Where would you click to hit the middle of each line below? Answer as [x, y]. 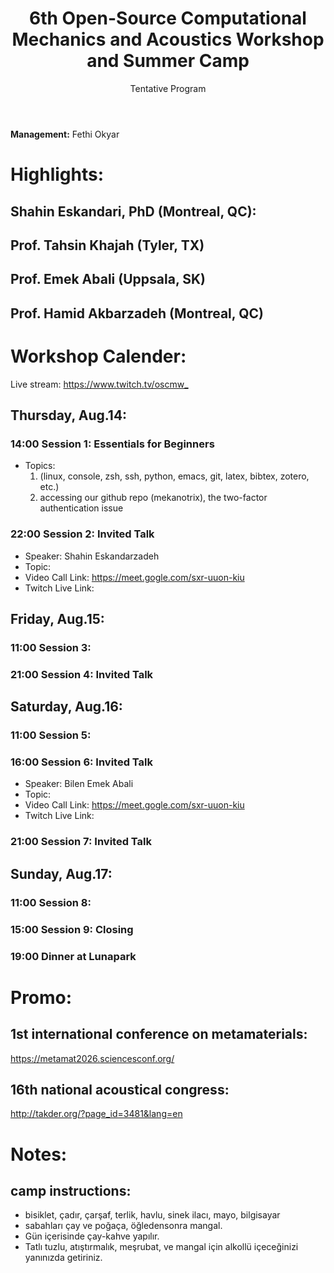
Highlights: [57, 174]
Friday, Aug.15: [57, 619]
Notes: [39, 1154]
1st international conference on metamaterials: [159, 1034]
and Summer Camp [168, 61]
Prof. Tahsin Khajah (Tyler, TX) [107, 245]
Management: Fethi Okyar [65, 134]
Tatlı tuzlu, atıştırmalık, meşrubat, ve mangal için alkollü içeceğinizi [161, 1247]
